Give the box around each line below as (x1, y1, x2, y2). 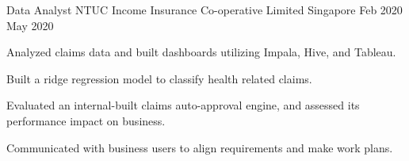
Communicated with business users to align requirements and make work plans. (6, 139, 393, 155)
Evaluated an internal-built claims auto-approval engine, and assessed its (6, 97, 360, 113)
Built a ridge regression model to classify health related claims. (6, 70, 312, 86)
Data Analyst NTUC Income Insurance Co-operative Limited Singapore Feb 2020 (6, 2, 403, 17)
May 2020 (6, 17, 54, 33)
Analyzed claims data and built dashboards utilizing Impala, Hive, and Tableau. (6, 44, 396, 60)
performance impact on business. (6, 112, 166, 128)
